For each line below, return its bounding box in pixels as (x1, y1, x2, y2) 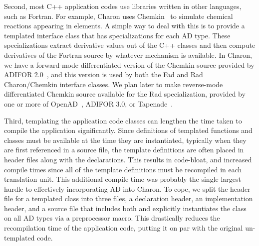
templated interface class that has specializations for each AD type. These (4, 30, 231, 40)
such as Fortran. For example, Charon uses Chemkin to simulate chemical (4, 10, 233, 21)
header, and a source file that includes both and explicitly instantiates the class (4, 203, 247, 213)
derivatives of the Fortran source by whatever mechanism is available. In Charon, (4, 49, 252, 60)
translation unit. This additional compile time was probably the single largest (4, 174, 241, 184)
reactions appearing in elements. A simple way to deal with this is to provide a (4, 20, 245, 31)
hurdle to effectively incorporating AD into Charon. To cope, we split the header (4, 183, 251, 194)
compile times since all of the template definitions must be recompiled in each (4, 164, 242, 174)
